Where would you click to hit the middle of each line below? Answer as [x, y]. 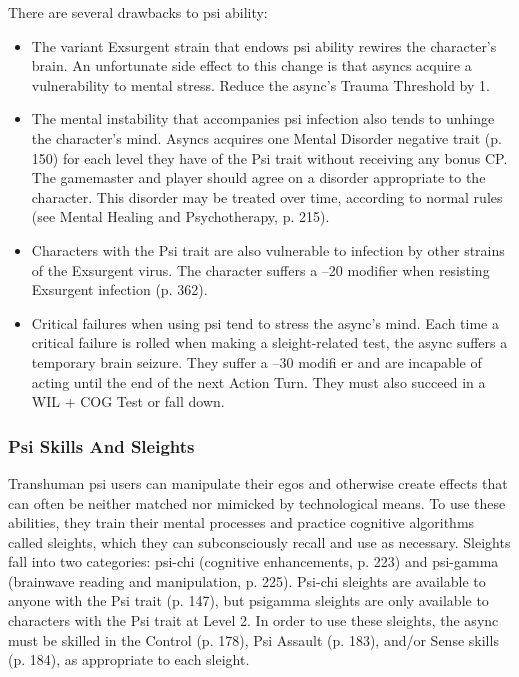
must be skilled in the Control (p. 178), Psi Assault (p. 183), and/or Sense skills [253, 639]
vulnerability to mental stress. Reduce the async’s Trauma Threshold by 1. [260, 84]
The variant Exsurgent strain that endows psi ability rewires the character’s [264, 45]
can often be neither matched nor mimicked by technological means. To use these [257, 502]
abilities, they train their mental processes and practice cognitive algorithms [241, 522]
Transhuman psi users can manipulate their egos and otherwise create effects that [258, 482]
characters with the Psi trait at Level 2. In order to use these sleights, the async [253, 620]
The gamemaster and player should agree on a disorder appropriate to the [258, 177]
